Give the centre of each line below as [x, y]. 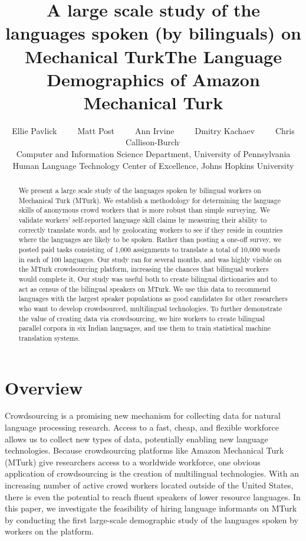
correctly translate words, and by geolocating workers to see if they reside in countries [151, 229]
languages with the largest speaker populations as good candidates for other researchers [153, 299]
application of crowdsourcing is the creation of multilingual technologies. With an [152, 473]
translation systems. [49, 338]
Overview [44, 387]
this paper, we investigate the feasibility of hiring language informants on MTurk [151, 508]
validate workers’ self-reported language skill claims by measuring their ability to [143, 220]
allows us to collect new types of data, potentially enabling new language [136, 439]
